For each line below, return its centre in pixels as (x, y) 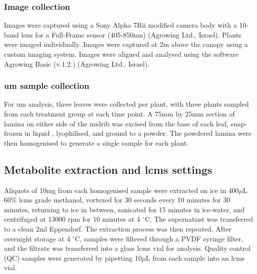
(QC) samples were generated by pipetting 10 (73, 257)
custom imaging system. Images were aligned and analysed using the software (121, 54)
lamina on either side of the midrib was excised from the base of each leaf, (116, 123)
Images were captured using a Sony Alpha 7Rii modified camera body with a (121, 25)
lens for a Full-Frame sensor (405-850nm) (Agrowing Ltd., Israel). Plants (131, 34)
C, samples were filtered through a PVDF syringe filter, (159, 238)
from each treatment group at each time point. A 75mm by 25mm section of (119, 114)
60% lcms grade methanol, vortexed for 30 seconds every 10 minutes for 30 (117, 200)
